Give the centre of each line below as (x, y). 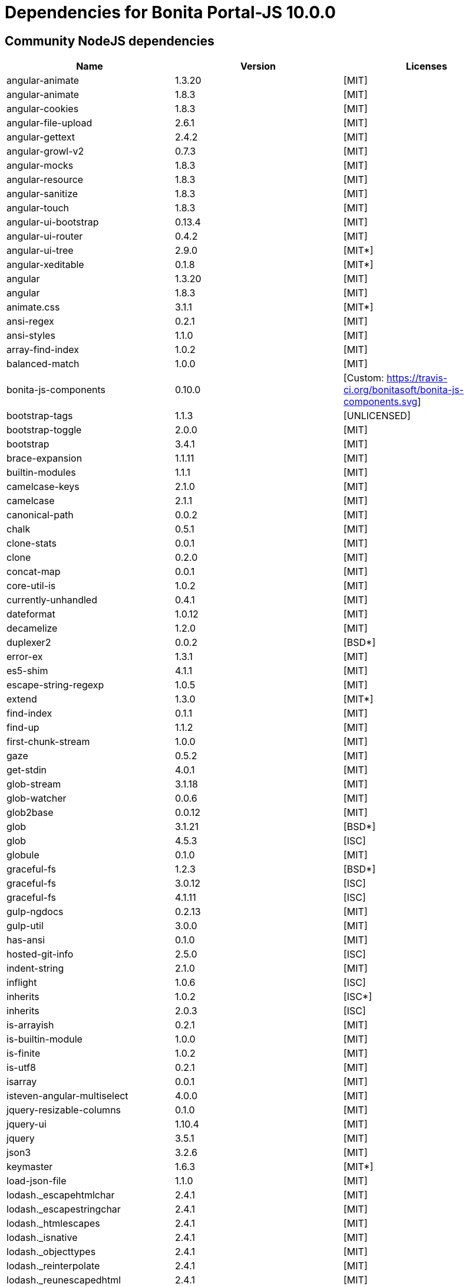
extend (22, 699)
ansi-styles (31, 336)
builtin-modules (41, 473)
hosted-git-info (40, 954)
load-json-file (37, 1181)
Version (258, 66)
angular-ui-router (45, 236)
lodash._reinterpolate (53, 1266)
